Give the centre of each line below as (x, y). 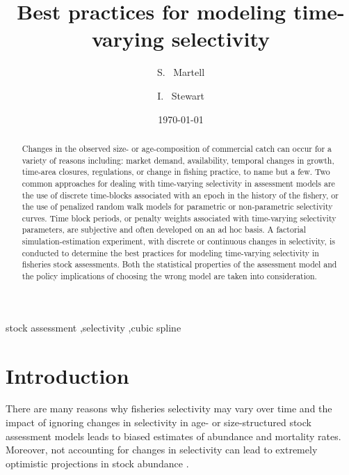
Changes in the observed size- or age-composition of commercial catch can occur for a (177, 148)
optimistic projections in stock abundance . (97, 463)
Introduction (67, 375)
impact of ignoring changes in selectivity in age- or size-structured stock (159, 422)
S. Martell (181, 72)
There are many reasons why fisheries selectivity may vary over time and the (169, 408)
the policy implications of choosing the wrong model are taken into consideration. (169, 276)
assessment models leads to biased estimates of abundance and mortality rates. (173, 436)
